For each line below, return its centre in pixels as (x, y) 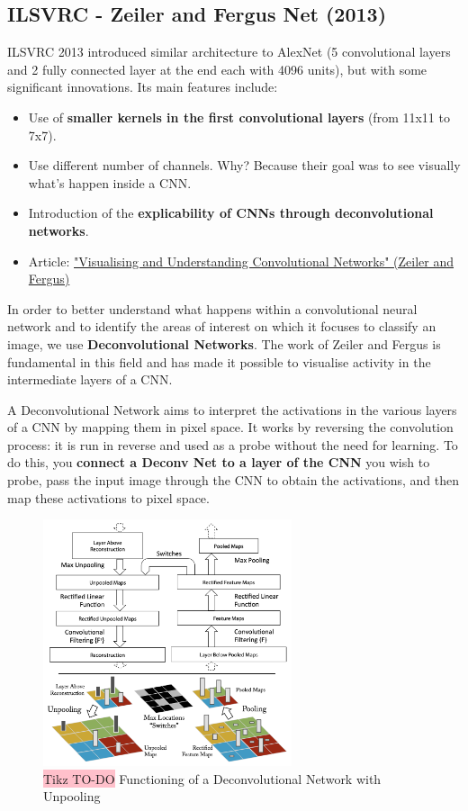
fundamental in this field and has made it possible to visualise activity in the (219, 361)
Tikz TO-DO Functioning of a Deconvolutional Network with (212, 778)
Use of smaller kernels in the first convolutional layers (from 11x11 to (239, 117)
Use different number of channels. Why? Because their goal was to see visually (244, 165)
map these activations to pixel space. (108, 497)
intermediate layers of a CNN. (90, 379)
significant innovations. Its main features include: (143, 87)
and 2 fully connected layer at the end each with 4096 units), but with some (217, 69)
